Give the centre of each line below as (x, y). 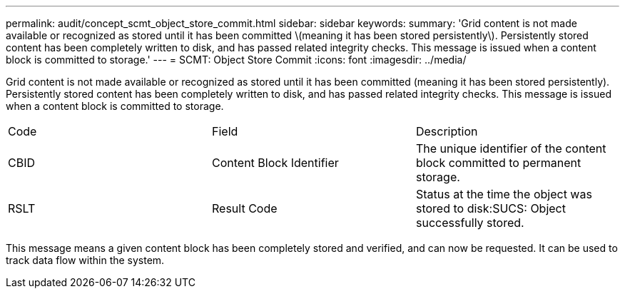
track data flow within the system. (85, 260)
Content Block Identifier (275, 163)
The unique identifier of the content (511, 148)
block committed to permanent (498, 163)
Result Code (244, 208)
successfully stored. (470, 223)
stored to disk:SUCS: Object (491, 208)
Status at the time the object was (504, 194)
